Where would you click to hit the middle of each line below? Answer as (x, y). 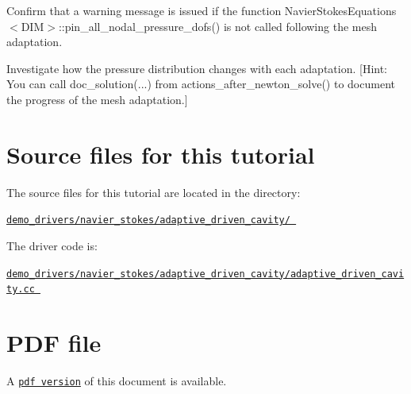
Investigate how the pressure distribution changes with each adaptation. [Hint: (197, 68)
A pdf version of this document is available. (117, 380)
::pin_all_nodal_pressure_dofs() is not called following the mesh (217, 26)
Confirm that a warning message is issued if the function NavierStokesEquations (202, 10)
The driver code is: (52, 245)
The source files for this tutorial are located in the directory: (154, 192)
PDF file (54, 343)
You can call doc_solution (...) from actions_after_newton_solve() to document (201, 84)
